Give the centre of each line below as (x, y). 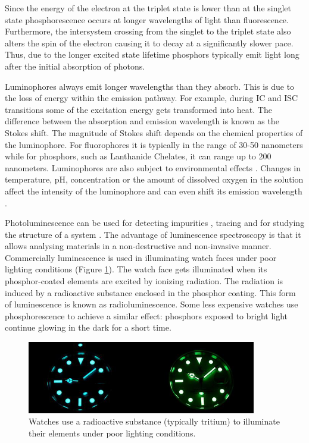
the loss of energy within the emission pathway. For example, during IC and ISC (152, 98)
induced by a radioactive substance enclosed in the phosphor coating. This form (150, 292)
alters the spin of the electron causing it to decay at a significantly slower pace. (149, 43)
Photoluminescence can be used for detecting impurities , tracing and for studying (155, 223)
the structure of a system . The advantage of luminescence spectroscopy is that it (153, 234)
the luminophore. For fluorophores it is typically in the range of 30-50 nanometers (154, 144)
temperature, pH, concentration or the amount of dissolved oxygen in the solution (154, 179)
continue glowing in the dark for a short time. (88, 327)
